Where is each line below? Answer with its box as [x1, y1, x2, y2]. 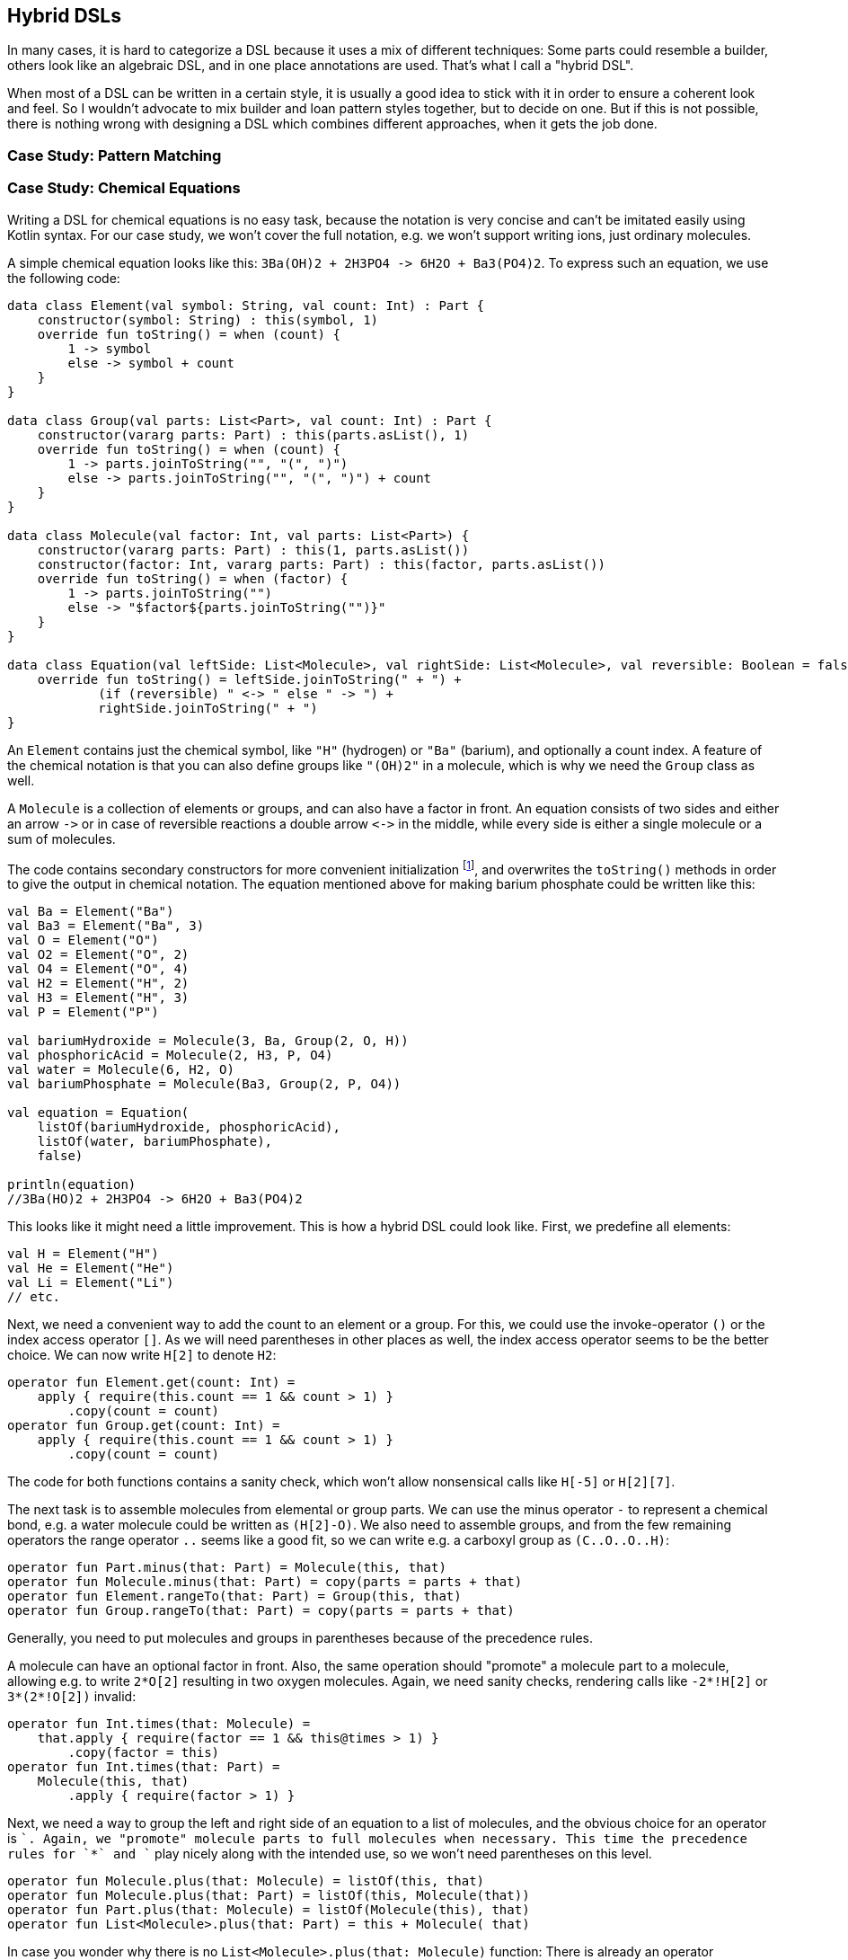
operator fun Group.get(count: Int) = [7, 1418, 280, 1433]
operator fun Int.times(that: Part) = [7, 1760, 280, 1775]
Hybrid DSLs [7, 4, 121, 27]
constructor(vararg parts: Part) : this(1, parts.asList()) [37, 542, 470, 557]
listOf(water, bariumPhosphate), [37, 1134, 273, 1149]
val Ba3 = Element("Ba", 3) [7, 918, 205, 934]
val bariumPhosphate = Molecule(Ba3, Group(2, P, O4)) [7, 1077, 402, 1092]
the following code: [7, 270, 120, 286]
